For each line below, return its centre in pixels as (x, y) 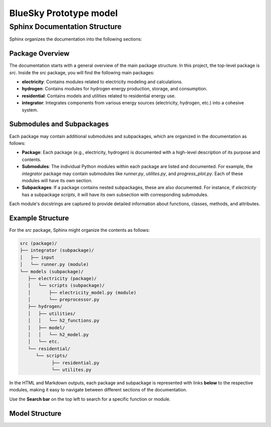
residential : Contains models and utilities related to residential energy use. (99, 96)
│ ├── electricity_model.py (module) (82, 293)
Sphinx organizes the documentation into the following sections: (76, 39)
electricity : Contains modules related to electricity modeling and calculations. (102, 82)
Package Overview (39, 53)
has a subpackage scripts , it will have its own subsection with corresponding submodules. (115, 194)
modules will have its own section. (57, 180)
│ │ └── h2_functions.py (64, 321)
